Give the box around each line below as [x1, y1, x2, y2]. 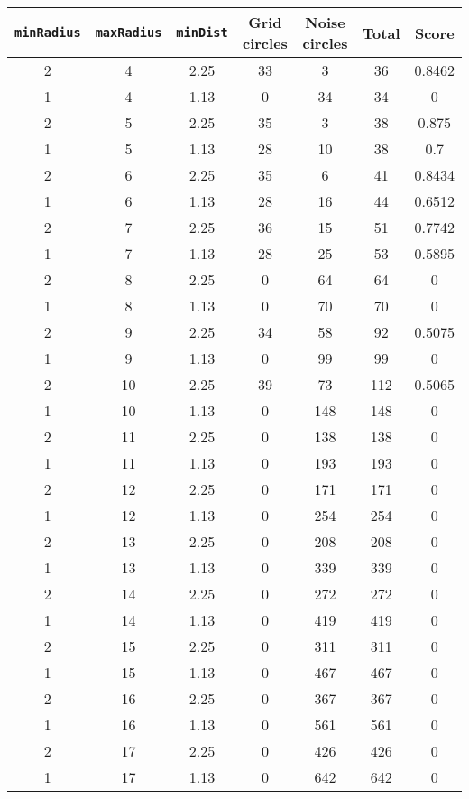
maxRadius [95, 25, 162, 40]
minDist [176, 25, 228, 40]
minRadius [14, 25, 81, 40]
